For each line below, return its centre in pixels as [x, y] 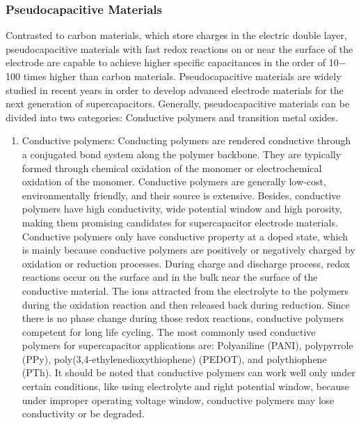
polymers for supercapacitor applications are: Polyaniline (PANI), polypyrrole [187, 345]
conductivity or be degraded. [83, 414]
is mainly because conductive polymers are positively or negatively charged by [188, 250]
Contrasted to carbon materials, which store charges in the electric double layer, [176, 35]
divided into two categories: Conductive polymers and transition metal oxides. [172, 117]
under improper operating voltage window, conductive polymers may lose [178, 400]
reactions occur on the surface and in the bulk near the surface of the [170, 277]
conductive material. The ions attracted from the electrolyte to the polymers [185, 290]
